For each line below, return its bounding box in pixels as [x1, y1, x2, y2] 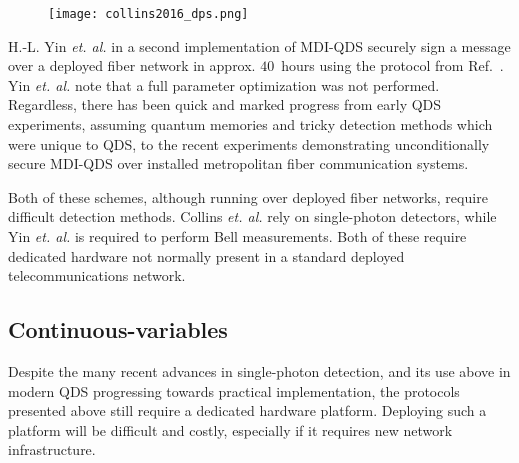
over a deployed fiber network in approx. [8, 55, 256, 76]
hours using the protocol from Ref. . [281, 55, 504, 76]
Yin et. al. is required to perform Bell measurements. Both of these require [8, 226, 467, 246]
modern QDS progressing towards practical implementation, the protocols [8, 380, 460, 401]
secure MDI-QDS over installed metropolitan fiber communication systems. [8, 153, 469, 174]
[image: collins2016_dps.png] [48, 7, 249, 21]
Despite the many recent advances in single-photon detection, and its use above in [8, 360, 511, 381]
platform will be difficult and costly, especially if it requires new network [8, 419, 453, 440]
